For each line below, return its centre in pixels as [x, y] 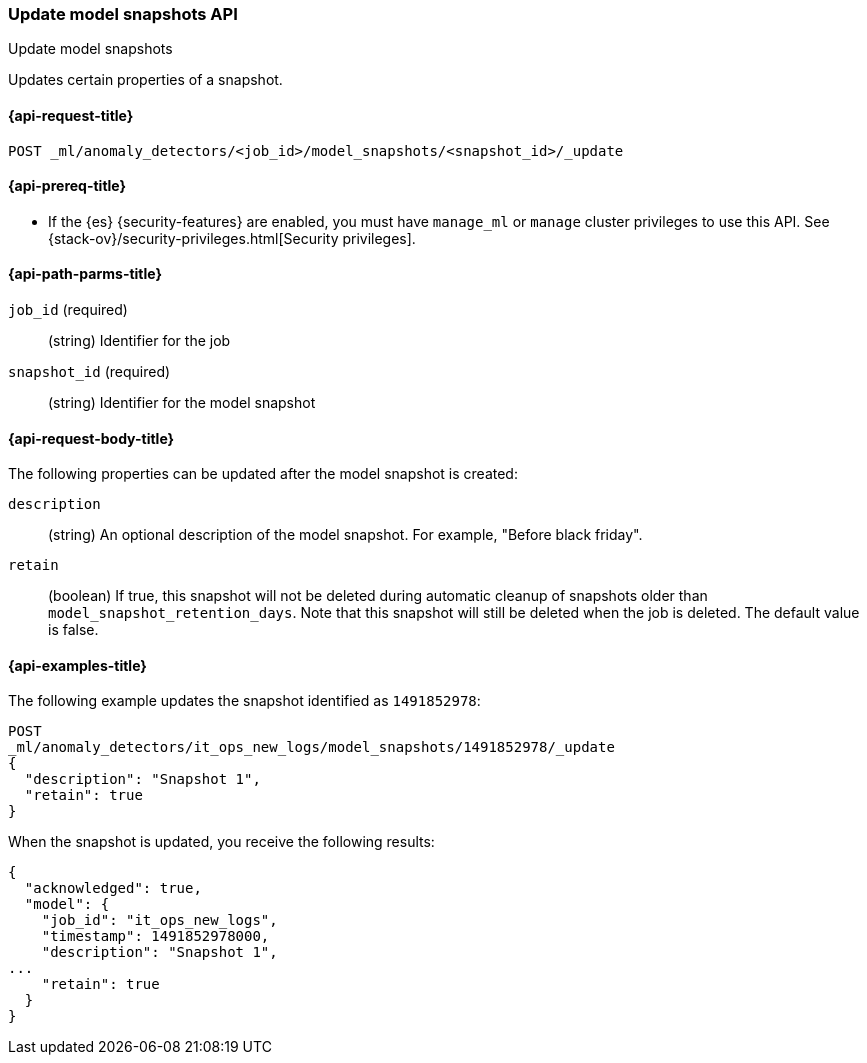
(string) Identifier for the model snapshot [182, 403]
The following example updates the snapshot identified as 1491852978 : [244, 701]
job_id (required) [68, 310]
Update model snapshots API [123, 14]
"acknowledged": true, [113, 888]
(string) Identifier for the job [139, 341]
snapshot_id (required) [89, 372]
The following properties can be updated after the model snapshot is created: [263, 474]
